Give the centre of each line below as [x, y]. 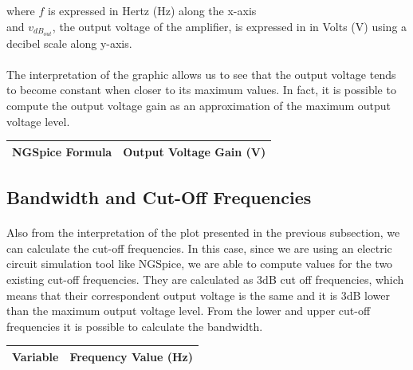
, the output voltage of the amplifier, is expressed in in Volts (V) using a [230, 26]
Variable [35, 356]
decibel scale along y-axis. [69, 43]
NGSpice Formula [62, 151]
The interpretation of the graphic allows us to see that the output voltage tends [201, 74]
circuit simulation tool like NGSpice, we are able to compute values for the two [200, 264]
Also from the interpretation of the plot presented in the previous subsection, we [203, 232]
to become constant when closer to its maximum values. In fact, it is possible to [201, 90]
